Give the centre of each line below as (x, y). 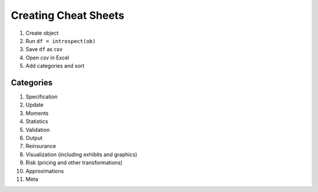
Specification (42, 97)
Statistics (37, 121)
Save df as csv (44, 49)
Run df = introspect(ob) (61, 41)
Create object (42, 33)
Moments (37, 113)
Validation (38, 130)
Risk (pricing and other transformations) (74, 163)
